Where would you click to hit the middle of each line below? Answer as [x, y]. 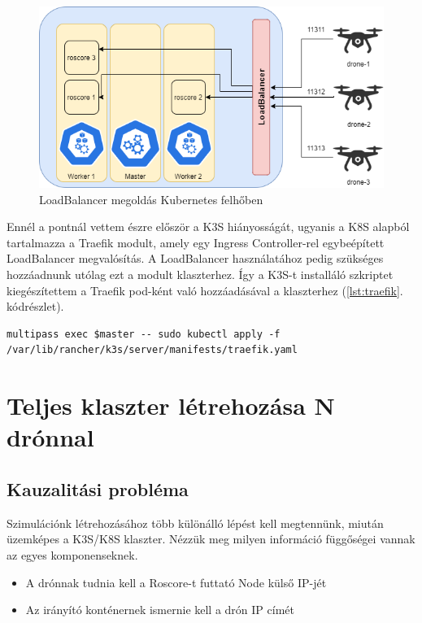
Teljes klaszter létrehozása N [171, 405]
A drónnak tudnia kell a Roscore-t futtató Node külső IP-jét [176, 582]
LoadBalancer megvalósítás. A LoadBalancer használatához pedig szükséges [195, 258]
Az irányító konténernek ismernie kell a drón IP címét [160, 610]
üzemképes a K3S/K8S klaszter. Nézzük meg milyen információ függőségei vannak [211, 539]
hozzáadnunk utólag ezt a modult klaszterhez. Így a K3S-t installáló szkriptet [200, 274]
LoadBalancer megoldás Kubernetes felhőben [151, 199]
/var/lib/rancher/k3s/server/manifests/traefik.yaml [152, 350]
